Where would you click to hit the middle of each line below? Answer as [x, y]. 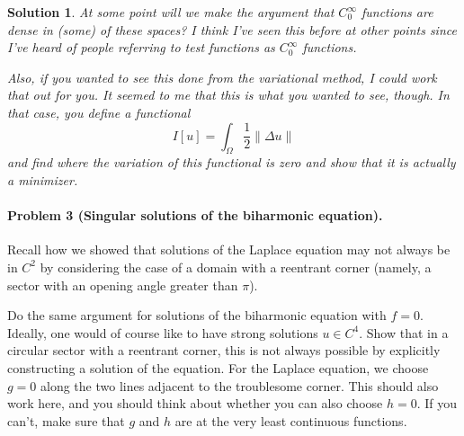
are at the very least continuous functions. [291, 420]
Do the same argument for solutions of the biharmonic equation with [197, 315]
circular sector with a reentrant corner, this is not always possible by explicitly [224, 350]
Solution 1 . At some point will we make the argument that [171, 12]
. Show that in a [404, 332]
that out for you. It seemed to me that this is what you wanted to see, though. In [228, 95]
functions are [397, 12]
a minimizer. [43, 179]
